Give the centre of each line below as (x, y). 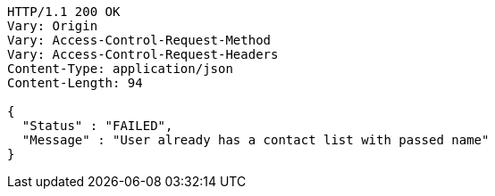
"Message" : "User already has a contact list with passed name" (256, 140)
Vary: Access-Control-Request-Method (139, 40)
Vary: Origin (53, 26)
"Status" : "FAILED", (97, 126)
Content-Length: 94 (75, 83)
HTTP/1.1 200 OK (64, 12)
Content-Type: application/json (120, 69)
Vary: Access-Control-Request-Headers (143, 54)
